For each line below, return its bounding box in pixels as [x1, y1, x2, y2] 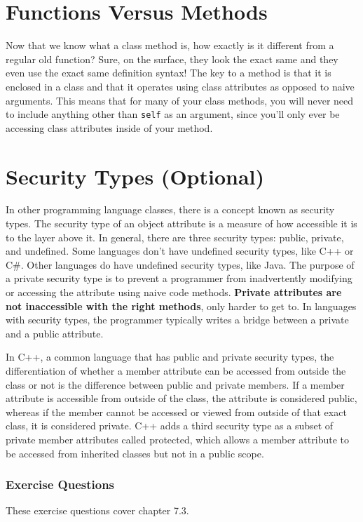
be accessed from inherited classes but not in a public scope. [6, 446, 264, 460]
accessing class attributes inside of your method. [6, 120, 213, 135]
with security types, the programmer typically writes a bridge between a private [6, 312, 349, 327]
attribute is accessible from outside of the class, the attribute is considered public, [6, 391, 357, 406]
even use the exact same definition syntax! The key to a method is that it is [6, 65, 331, 80]
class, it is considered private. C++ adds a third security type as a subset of [6, 418, 334, 433]
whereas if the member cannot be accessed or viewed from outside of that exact [6, 404, 347, 419]
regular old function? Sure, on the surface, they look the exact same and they [6, 51, 338, 66]
